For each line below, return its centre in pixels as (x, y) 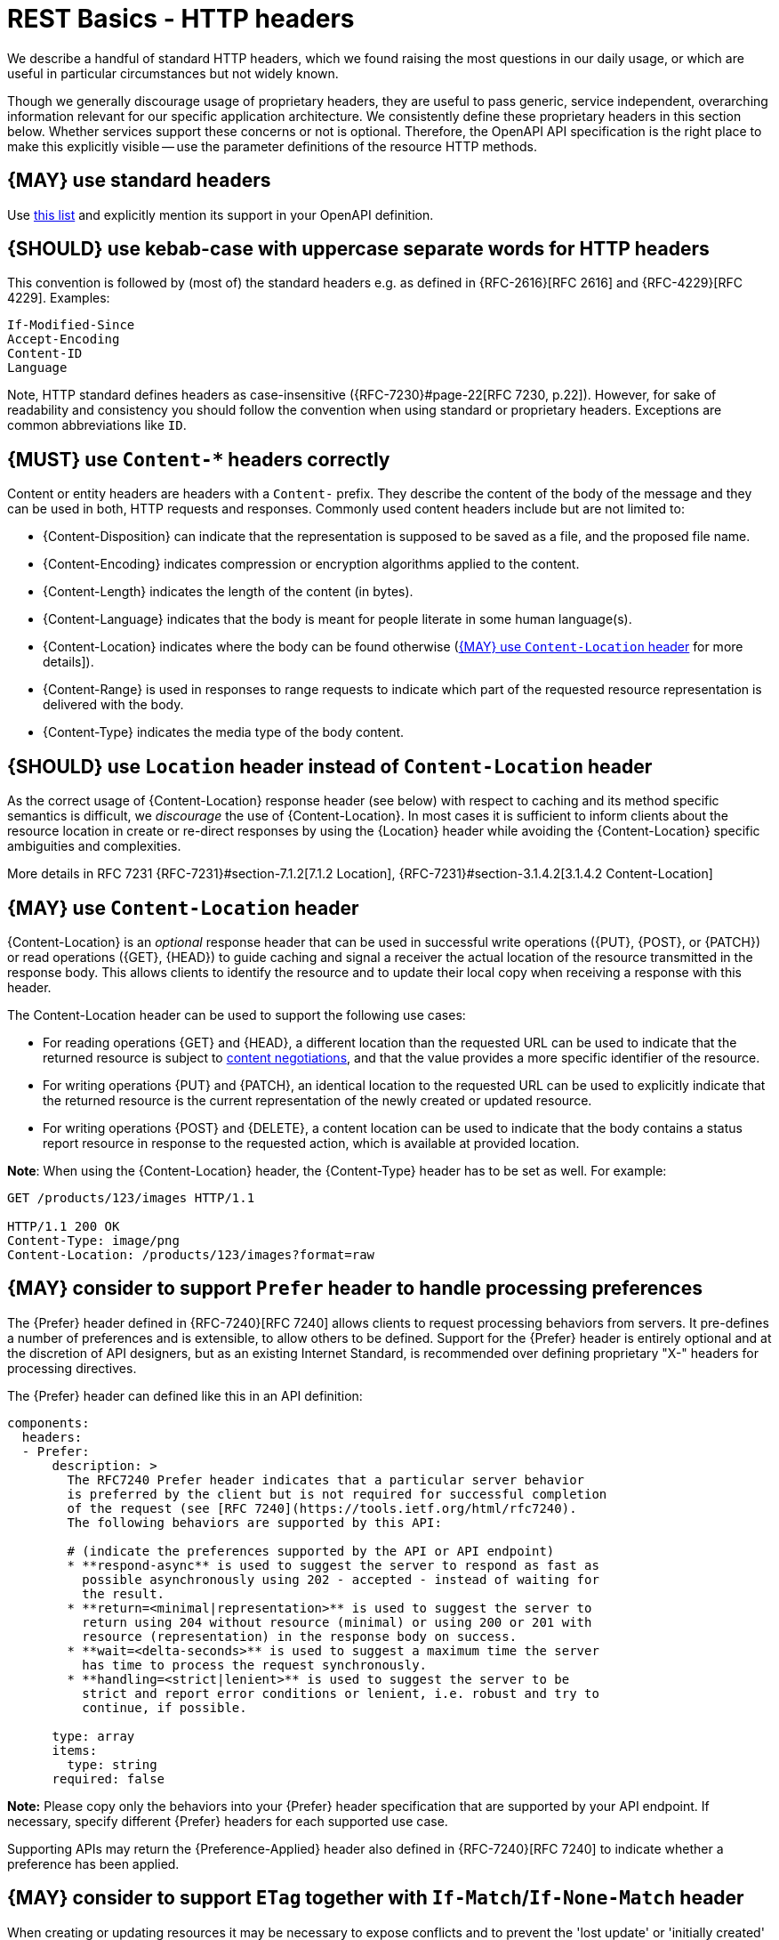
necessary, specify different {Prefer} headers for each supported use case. (228, 1821)
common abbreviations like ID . (97, 425)
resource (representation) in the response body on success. (300, 1636)
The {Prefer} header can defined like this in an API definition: (185, 1395)
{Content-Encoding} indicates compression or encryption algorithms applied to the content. (311, 564)
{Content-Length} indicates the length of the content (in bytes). (228, 592)
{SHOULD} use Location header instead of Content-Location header (330, 766)
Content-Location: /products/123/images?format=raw (191, 1254)
